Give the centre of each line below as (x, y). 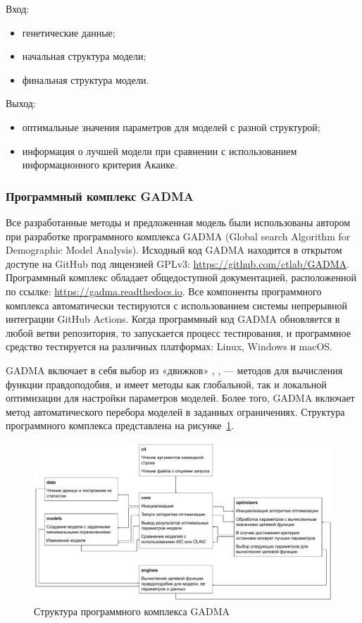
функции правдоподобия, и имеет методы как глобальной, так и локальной (166, 384)
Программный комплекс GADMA (100, 196)
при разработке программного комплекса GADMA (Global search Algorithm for (178, 236)
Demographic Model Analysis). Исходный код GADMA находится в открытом (174, 250)
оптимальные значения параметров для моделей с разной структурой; (171, 127)
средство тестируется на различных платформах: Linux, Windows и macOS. (169, 346)
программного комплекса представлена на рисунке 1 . (120, 425)
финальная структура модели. (86, 79)
